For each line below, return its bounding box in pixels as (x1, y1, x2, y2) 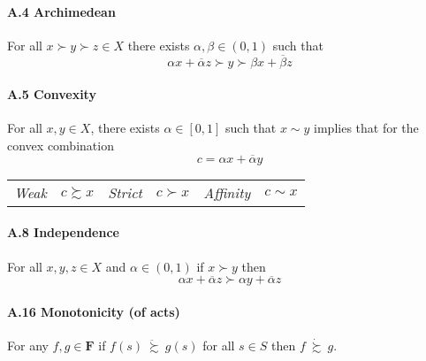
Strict (108, 181, 142, 203)
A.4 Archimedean (7, 2, 116, 20)
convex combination (7, 136, 114, 154)
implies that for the (314, 119, 419, 137)
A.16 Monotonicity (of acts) (7, 303, 180, 321)
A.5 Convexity (7, 85, 96, 104)
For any (7, 336, 49, 355)
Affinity (203, 181, 251, 203)
